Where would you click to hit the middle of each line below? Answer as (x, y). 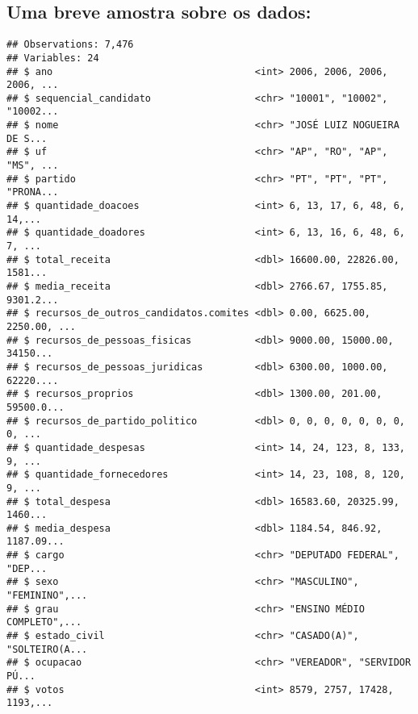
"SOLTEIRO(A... (47, 649)
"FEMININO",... (47, 596)
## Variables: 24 (53, 58)
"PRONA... (33, 192)
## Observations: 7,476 (70, 45)
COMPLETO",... (44, 622)
